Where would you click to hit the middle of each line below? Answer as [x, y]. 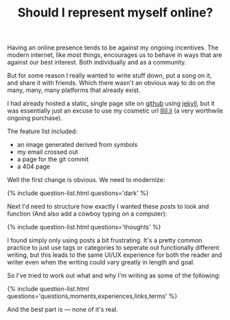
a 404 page [33, 167]
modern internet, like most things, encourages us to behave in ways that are [115, 55]
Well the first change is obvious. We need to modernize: [86, 180]
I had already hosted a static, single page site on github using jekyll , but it [111, 104]
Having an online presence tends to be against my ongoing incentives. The [113, 48]
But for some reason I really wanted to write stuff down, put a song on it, [110, 76]
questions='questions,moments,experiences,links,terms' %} [92, 296]
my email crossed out [47, 152]
